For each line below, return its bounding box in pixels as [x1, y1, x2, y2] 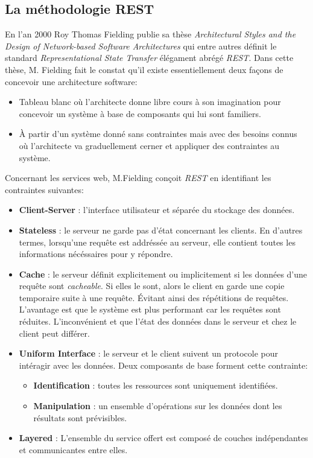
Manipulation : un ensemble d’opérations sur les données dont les [33, 399, 282, 412]
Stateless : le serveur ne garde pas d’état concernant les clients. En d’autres [19, 223, 303, 236]
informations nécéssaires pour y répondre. [19, 247, 173, 260]
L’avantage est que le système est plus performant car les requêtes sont [19, 303, 281, 316]
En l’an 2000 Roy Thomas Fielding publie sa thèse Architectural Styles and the [5, 28, 296, 40]
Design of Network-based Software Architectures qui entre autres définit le [5, 39, 277, 52]
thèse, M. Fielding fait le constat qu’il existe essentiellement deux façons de [5, 63, 283, 75]
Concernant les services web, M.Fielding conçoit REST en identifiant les [5, 171, 271, 184]
